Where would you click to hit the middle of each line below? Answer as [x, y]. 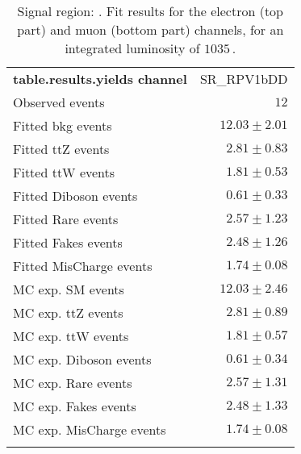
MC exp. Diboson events [82, 359]
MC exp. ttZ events [68, 312]
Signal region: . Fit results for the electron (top [150, 11]
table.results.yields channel [100, 79]
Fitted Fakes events [68, 242]
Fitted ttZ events [61, 149]
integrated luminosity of [132, 48]
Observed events [59, 102]
